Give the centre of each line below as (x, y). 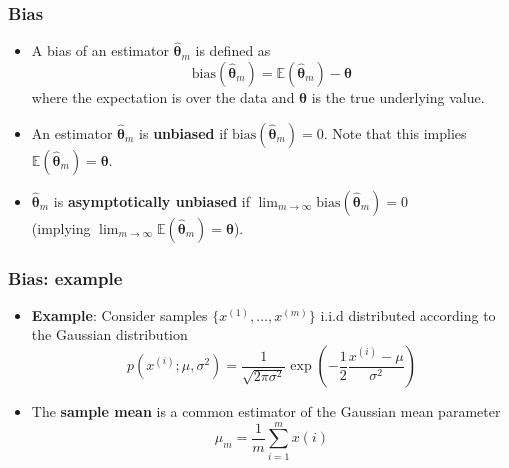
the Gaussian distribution (109, 334)
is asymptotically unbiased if (151, 200)
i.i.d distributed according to (408, 314)
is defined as (233, 50)
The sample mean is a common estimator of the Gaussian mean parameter (266, 411)
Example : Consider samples (119, 314)
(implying (61, 227)
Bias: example (65, 277)
